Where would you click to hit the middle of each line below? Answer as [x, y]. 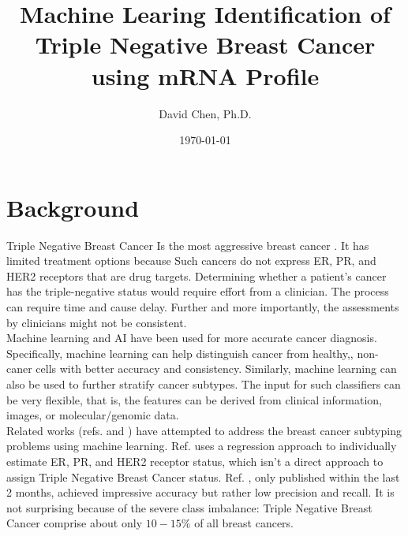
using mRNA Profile [205, 75]
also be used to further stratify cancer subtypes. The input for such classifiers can [204, 383]
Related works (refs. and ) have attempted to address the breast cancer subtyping [204, 430]
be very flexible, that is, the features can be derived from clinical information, [194, 399]
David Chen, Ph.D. [205, 113]
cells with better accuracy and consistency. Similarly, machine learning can [216, 368]
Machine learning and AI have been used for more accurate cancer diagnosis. [192, 338]
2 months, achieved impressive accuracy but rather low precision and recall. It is [200, 492]
